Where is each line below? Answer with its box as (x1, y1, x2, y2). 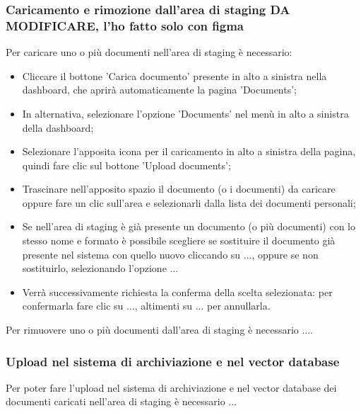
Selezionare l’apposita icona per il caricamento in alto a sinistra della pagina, (22, 144, 356, 159)
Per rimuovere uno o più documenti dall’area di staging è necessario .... (6, 322, 314, 337)
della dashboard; (22, 120, 94, 135)
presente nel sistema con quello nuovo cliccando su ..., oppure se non (22, 247, 319, 261)
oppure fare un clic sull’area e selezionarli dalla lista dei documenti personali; (22, 195, 356, 210)
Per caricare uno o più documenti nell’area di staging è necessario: (6, 45, 292, 60)
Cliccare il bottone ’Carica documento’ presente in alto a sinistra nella (22, 68, 327, 83)
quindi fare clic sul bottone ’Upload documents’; (22, 157, 231, 172)
